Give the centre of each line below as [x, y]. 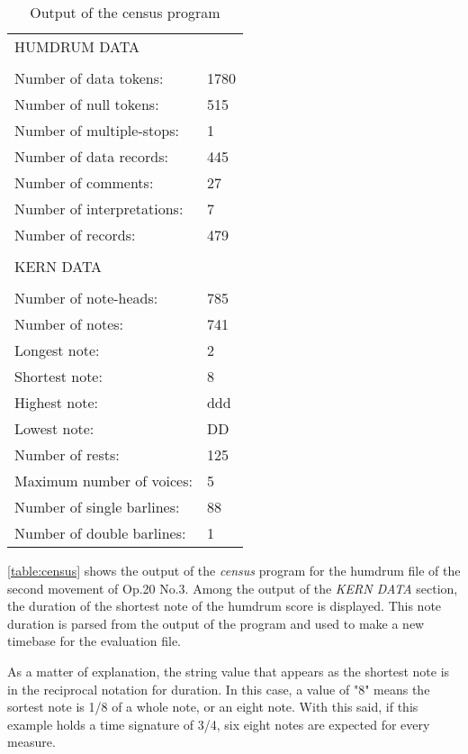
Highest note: [56, 402]
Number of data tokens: [89, 78]
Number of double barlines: [100, 533]
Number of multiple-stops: [97, 130]
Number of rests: [67, 454]
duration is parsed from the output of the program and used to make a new [216, 623]
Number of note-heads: [86, 298]
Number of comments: [84, 182]
